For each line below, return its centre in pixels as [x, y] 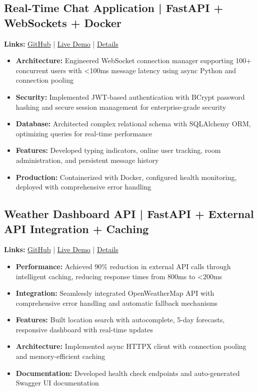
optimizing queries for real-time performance [84, 133]
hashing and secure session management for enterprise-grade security [121, 107]
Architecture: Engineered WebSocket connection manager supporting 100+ [134, 60]
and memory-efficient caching [60, 356]
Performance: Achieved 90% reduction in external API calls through [123, 266]
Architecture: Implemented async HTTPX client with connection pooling [131, 346]
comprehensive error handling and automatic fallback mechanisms [117, 303]
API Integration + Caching [76, 228]
